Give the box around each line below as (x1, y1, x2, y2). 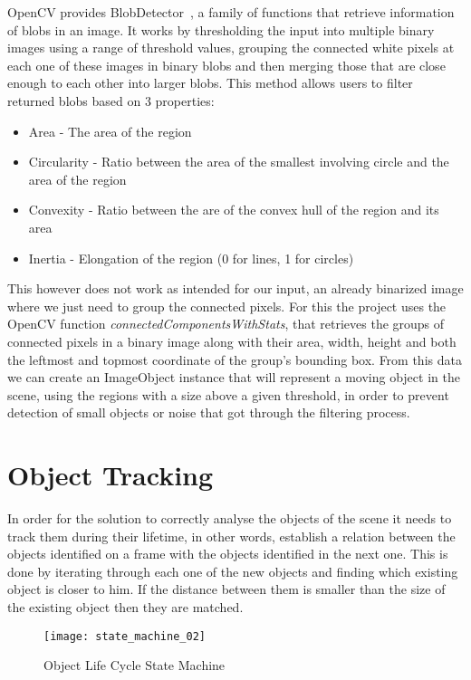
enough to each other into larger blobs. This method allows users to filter (7, 73, 413, 92)
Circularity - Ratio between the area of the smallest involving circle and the (28, 152, 449, 171)
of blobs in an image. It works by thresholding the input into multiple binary (7, 20, 435, 39)
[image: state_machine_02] (43, 629, 206, 643)
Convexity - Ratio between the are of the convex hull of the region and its (28, 200, 439, 219)
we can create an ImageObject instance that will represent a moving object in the (7, 368, 460, 387)
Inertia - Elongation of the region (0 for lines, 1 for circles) (28, 248, 354, 267)
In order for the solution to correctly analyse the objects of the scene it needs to (7, 509, 452, 527)
